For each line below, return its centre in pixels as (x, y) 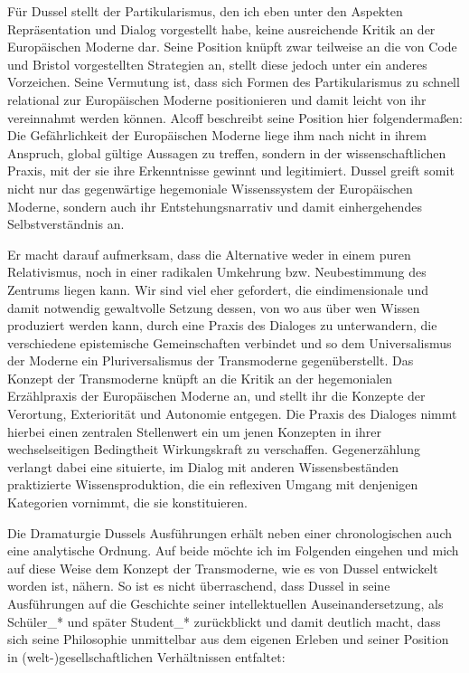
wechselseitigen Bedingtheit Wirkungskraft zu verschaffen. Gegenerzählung (214, 449)
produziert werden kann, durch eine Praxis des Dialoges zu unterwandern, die (222, 325)
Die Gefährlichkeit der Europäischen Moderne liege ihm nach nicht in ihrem (217, 135)
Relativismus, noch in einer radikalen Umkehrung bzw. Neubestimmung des (217, 272)
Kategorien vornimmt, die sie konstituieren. (127, 502)
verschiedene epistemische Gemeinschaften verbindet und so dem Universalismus (230, 342)
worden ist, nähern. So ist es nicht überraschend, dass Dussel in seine (199, 586)
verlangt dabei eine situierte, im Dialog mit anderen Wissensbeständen (203, 466)
